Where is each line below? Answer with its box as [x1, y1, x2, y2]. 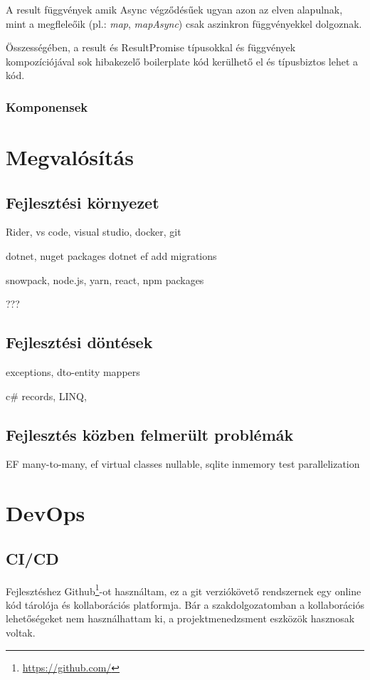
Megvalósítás [6, 142, 134, 171]
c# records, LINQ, [6, 388, 87, 403]
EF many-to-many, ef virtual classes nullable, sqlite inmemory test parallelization [6, 456, 360, 471]
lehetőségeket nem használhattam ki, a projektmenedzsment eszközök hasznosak [6, 611, 355, 626]
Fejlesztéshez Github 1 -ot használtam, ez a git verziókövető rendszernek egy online [6, 581, 361, 598]
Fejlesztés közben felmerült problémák [6, 423, 294, 445]
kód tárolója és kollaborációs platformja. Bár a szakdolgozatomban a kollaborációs [6, 597, 364, 612]
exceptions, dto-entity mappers [6, 364, 140, 379]
